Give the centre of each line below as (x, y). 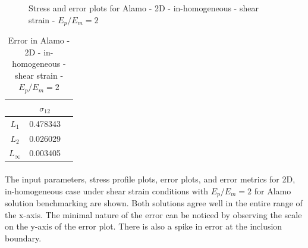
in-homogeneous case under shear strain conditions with (106, 190)
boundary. (23, 238)
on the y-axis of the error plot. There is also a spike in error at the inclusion (144, 226)
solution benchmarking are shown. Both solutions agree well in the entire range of (154, 203)
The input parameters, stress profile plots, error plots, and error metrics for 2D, (150, 179)
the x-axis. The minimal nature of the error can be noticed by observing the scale (153, 214)
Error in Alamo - (39, 40)
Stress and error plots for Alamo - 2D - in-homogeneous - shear (144, 8)
